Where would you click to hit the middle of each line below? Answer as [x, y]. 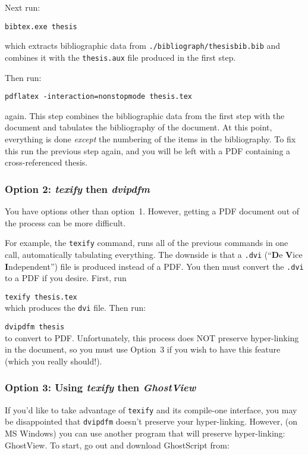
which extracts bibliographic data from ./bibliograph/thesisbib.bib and [143, 46]
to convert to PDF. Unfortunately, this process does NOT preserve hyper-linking [152, 337]
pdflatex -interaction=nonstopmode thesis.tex [98, 97]
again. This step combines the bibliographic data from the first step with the [145, 115]
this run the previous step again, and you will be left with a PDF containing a [148, 150]
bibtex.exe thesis [41, 27]
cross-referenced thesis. [46, 162]
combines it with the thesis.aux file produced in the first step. [120, 57]
